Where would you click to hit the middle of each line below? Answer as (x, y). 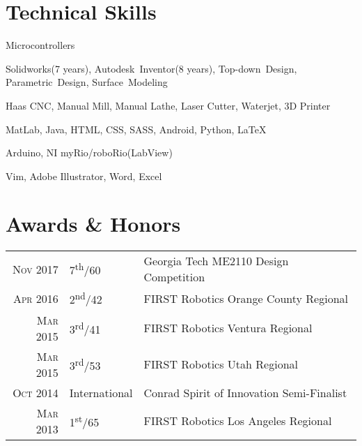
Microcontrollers (40, 45)
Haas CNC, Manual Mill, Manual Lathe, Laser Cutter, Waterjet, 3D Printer (168, 105)
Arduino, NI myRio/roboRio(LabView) (89, 153)
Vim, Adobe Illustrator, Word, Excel (84, 176)
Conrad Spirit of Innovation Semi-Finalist (245, 392)
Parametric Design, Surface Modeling (87, 82)
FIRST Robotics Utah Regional (221, 364)
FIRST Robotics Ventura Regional (228, 328)
